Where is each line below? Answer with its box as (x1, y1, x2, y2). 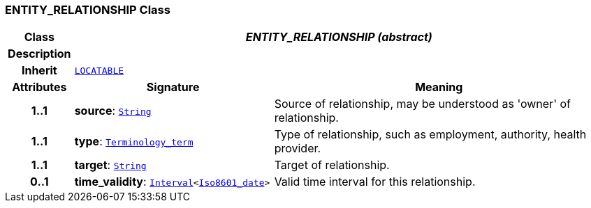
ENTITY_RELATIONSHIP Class (5, 3, 170, 17)
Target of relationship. (274, 158, 390, 173)
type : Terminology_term (74, 134, 194, 149)
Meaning (415, 80, 463, 95)
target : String (74, 158, 147, 173)
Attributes (12, 80, 67, 95)
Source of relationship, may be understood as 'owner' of (274, 97, 571, 111)
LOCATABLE (74, 65, 124, 76)
